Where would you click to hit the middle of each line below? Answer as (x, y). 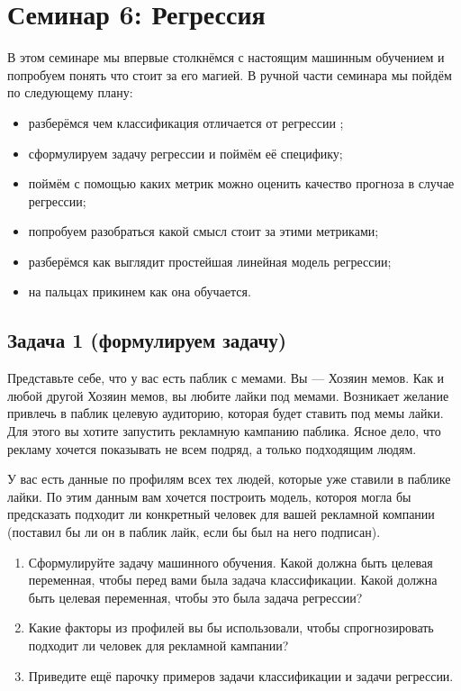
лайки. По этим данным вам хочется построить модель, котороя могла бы (209, 496)
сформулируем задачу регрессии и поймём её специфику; (185, 153)
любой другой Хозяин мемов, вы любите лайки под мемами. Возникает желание (228, 395)
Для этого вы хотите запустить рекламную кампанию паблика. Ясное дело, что (224, 431)
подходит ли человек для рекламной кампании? (158, 645)
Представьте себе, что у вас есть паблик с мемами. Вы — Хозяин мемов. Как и (226, 378)
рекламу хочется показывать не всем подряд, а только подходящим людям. (212, 448)
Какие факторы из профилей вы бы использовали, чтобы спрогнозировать (231, 627)
